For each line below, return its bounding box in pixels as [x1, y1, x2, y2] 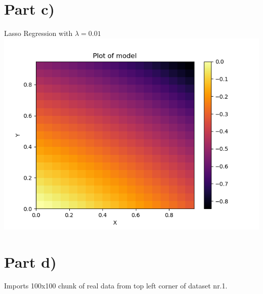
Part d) [4, 251, 57, 272]
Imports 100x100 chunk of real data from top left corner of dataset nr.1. [4, 280, 228, 291]
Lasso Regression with [4, 28, 73, 38]
